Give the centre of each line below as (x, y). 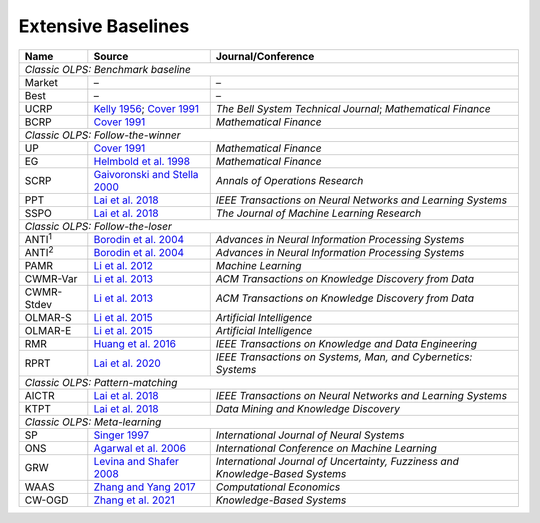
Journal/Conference (265, 56)
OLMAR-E (48, 331)
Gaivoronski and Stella (146, 174)
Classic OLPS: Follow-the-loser (98, 226)
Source (111, 56)
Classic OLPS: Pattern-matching (101, 383)
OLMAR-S (48, 318)
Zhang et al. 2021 (134, 500)
